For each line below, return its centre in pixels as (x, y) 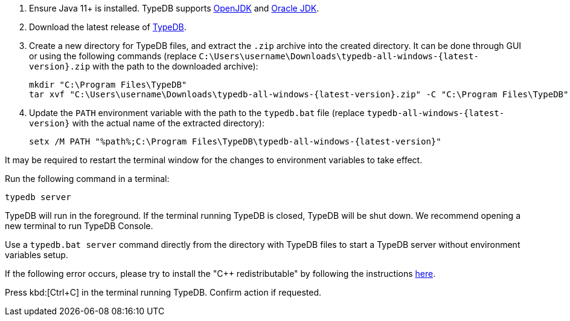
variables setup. (37, 255)
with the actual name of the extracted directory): (168, 123)
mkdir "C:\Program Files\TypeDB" (108, 85)
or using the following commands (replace (113, 56)
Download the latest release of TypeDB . (108, 27)
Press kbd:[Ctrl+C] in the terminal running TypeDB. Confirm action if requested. (163, 292)
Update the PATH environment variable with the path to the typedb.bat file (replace (197, 113)
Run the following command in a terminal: (87, 179)
